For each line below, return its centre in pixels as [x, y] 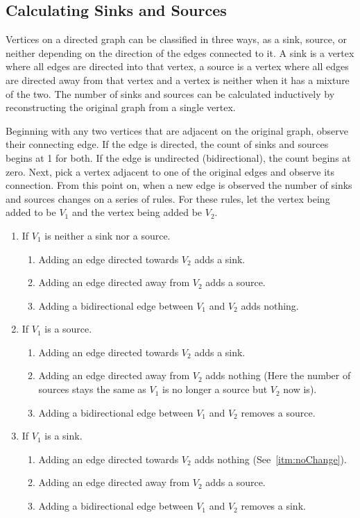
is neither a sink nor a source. [108, 235]
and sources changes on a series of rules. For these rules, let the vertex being [168, 198]
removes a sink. [273, 506]
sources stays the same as [92, 389]
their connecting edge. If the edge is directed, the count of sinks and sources [167, 144]
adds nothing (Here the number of [278, 375]
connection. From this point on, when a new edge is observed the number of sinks [179, 185]
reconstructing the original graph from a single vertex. [121, 107]
